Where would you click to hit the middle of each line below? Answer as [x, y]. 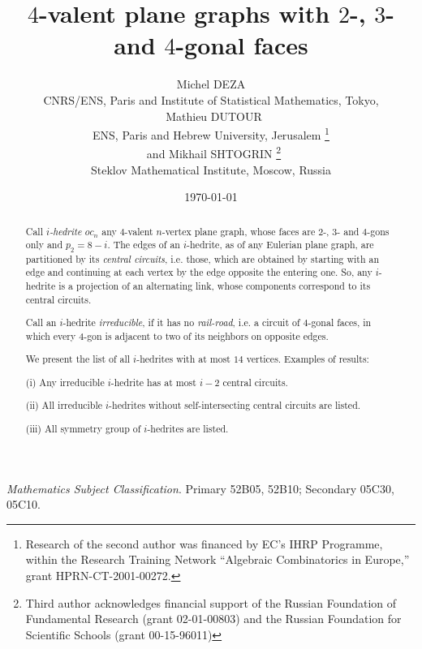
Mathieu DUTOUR [214, 116]
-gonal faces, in [340, 322]
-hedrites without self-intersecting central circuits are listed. [235, 405]
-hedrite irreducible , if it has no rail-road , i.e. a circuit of [181, 322]
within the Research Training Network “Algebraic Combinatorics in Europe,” [217, 559]
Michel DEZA [211, 84]
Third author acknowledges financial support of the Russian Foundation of [211, 602]
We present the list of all [78, 359]
